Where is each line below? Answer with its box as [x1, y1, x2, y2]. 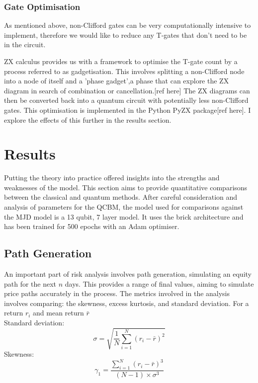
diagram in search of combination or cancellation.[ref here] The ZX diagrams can [4, 85, 250, 95]
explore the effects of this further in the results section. [4, 114, 172, 125]
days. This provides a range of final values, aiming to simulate [65, 278, 254, 289]
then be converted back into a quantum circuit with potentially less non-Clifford [4, 95, 249, 105]
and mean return [33, 307, 84, 318]
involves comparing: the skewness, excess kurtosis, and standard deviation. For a [4, 298, 249, 308]
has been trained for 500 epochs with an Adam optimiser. [4, 221, 179, 231]
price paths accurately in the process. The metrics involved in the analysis [4, 288, 230, 299]
